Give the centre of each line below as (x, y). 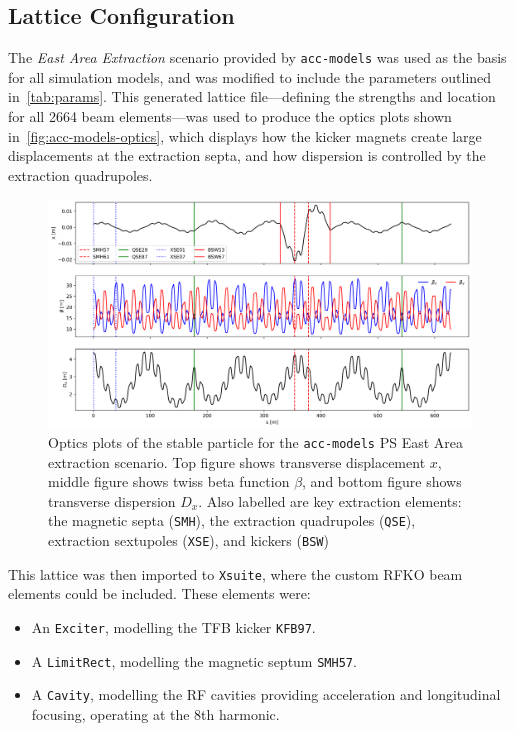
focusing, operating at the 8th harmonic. (155, 713)
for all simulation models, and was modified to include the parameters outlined (250, 76)
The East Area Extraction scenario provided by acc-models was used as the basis (257, 57)
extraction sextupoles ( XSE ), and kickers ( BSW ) (188, 540)
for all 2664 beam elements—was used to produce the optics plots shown (230, 116)
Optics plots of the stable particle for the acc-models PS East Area (256, 441)
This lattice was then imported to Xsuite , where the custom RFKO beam (235, 573)
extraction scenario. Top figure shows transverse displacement (237, 461)
